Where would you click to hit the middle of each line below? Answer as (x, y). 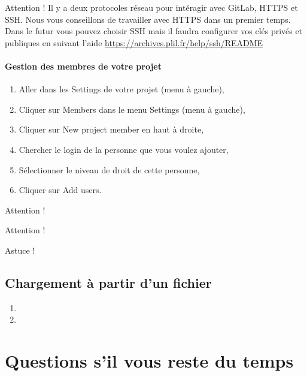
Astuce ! (20, 250)
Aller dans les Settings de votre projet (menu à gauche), (121, 89)
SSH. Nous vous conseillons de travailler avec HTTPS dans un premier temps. (148, 19)
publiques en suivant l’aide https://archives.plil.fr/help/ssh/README (134, 42)
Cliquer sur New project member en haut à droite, (111, 129)
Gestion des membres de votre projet (83, 66)
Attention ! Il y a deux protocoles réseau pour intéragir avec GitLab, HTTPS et (151, 7)
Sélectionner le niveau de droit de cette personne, (109, 169)
